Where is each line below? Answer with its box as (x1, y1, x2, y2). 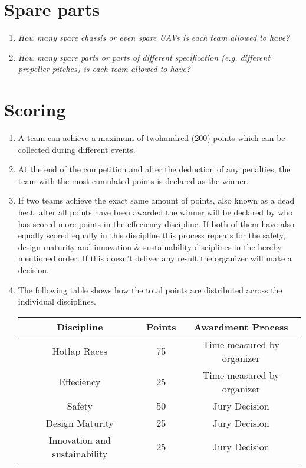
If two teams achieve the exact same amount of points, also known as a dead (18, 194, 295, 207)
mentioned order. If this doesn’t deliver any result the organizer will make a (18, 252, 292, 264)
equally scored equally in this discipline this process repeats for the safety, (18, 229, 285, 241)
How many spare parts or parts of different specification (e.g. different (18, 51, 271, 63)
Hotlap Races (52, 344, 107, 358)
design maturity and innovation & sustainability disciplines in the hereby (18, 240, 282, 253)
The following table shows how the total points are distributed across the (18, 283, 282, 296)
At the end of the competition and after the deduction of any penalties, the (18, 163, 291, 175)
